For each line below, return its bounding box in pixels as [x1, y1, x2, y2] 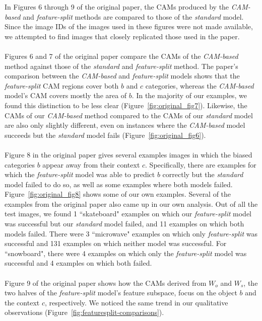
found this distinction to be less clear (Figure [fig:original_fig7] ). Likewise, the [5, 100, 247, 110]
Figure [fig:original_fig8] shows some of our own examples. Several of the [5, 189, 231, 199]
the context [5, 297, 40, 307]
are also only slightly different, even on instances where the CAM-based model [5, 120, 245, 130]
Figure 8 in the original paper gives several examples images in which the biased [5, 149, 252, 159]
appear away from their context [42, 159, 140, 170]
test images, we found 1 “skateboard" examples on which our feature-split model [5, 208, 251, 219]
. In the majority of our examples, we [132, 90, 247, 101]
